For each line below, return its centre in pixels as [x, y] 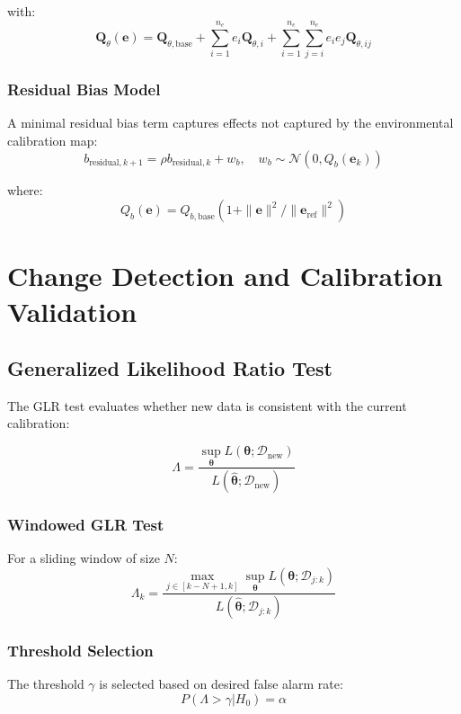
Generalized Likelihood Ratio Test [170, 368]
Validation [72, 311]
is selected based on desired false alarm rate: [221, 684]
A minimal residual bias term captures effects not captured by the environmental [230, 123]
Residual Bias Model [84, 89]
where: [25, 189]
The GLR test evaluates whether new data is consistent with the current [207, 405]
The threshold [46, 684]
